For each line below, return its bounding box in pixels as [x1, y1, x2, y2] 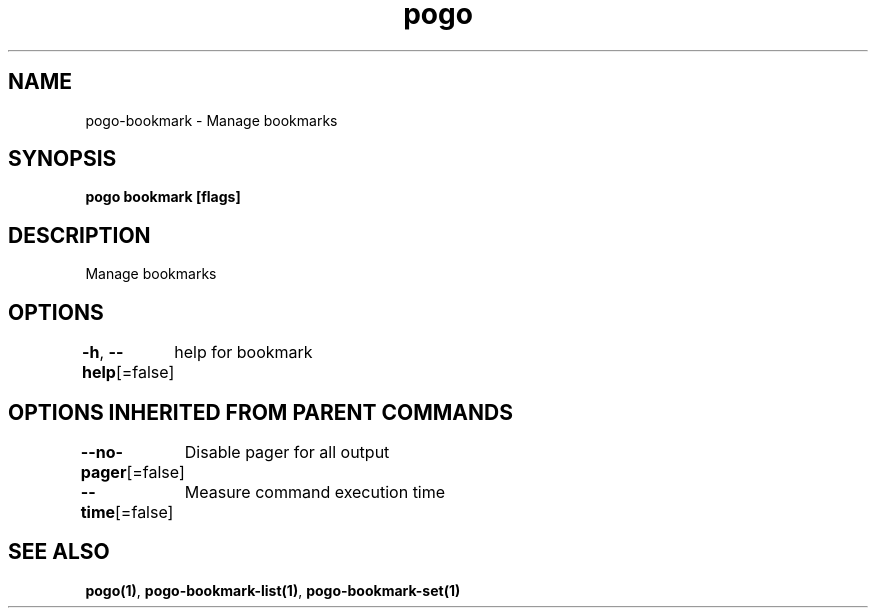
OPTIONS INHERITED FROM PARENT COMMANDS [8, 399, 513, 425]
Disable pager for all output [184, 441, 390, 462]
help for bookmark [174, 342, 313, 363]
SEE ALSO [8, 539, 110, 565]
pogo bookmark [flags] [85, 188, 241, 206]
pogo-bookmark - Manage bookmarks [85, 111, 338, 129]
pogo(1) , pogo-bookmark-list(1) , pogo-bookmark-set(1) [85, 581, 461, 599]
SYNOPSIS [8, 146, 117, 172]
